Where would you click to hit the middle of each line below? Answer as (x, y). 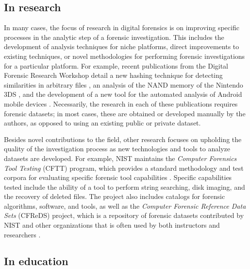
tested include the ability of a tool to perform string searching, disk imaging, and (125, 187)
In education (36, 260)
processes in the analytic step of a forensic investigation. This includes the (114, 37)
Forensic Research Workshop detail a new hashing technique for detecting (113, 75)
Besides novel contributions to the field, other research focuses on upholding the (123, 139)
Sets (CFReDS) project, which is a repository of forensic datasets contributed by (124, 215)
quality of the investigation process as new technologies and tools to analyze (117, 149)
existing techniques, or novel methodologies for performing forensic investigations (125, 56)
